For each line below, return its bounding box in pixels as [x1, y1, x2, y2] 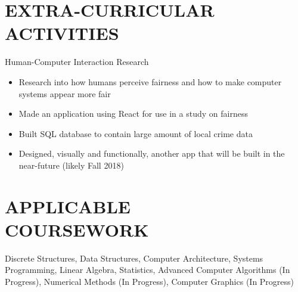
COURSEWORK [5, 217, 149, 241]
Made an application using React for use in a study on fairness [18, 107, 248, 120]
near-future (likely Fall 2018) [18, 159, 124, 171]
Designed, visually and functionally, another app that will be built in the [18, 147, 285, 160]
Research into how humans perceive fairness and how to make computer [18, 75, 282, 88]
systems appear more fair [18, 87, 111, 100]
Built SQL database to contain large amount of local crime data [18, 127, 253, 139]
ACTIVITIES [5, 21, 119, 45]
